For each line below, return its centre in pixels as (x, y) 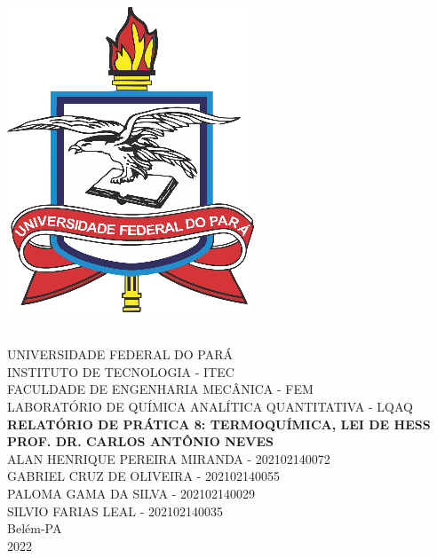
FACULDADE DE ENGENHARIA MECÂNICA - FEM (160, 389)
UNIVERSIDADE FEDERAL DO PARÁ (120, 354)
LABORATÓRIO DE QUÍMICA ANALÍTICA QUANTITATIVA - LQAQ (210, 406)
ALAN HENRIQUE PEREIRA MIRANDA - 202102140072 (169, 458)
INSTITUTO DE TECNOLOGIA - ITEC (121, 371)
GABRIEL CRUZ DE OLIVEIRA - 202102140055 (143, 476)
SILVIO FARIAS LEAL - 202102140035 (115, 511)
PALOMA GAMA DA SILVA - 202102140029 (131, 493)
